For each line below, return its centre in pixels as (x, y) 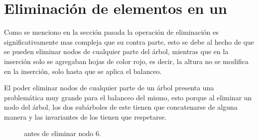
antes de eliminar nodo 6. (63, 133)
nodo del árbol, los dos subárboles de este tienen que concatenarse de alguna (121, 107)
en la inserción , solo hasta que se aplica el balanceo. (83, 71)
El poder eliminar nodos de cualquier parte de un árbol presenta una (109, 88)
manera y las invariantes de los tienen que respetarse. (85, 116)
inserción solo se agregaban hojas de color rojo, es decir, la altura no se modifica (127, 61)
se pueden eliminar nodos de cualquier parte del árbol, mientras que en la (116, 51)
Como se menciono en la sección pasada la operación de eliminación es (111, 32)
